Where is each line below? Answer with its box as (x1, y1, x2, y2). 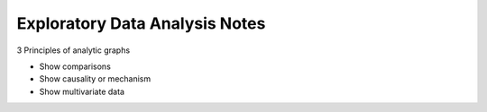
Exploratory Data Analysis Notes (16, 13, 266, 33)
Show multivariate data (39, 86, 125, 97)
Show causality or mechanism (39, 73, 152, 84)
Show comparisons (39, 61, 112, 72)
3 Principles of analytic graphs (16, 45, 131, 56)
